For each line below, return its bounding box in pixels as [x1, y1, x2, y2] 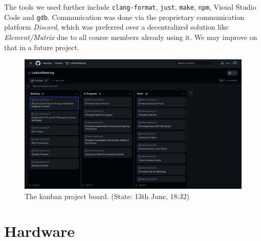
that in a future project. [4, 41, 79, 52]
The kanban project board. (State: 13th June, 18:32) [25, 190, 189, 201]
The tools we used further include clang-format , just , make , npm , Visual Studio [4, 2, 256, 12]
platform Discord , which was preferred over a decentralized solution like [4, 21, 229, 32]
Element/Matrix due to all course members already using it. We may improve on [4, 31, 257, 42]
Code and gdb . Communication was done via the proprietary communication [4, 11, 244, 22]
